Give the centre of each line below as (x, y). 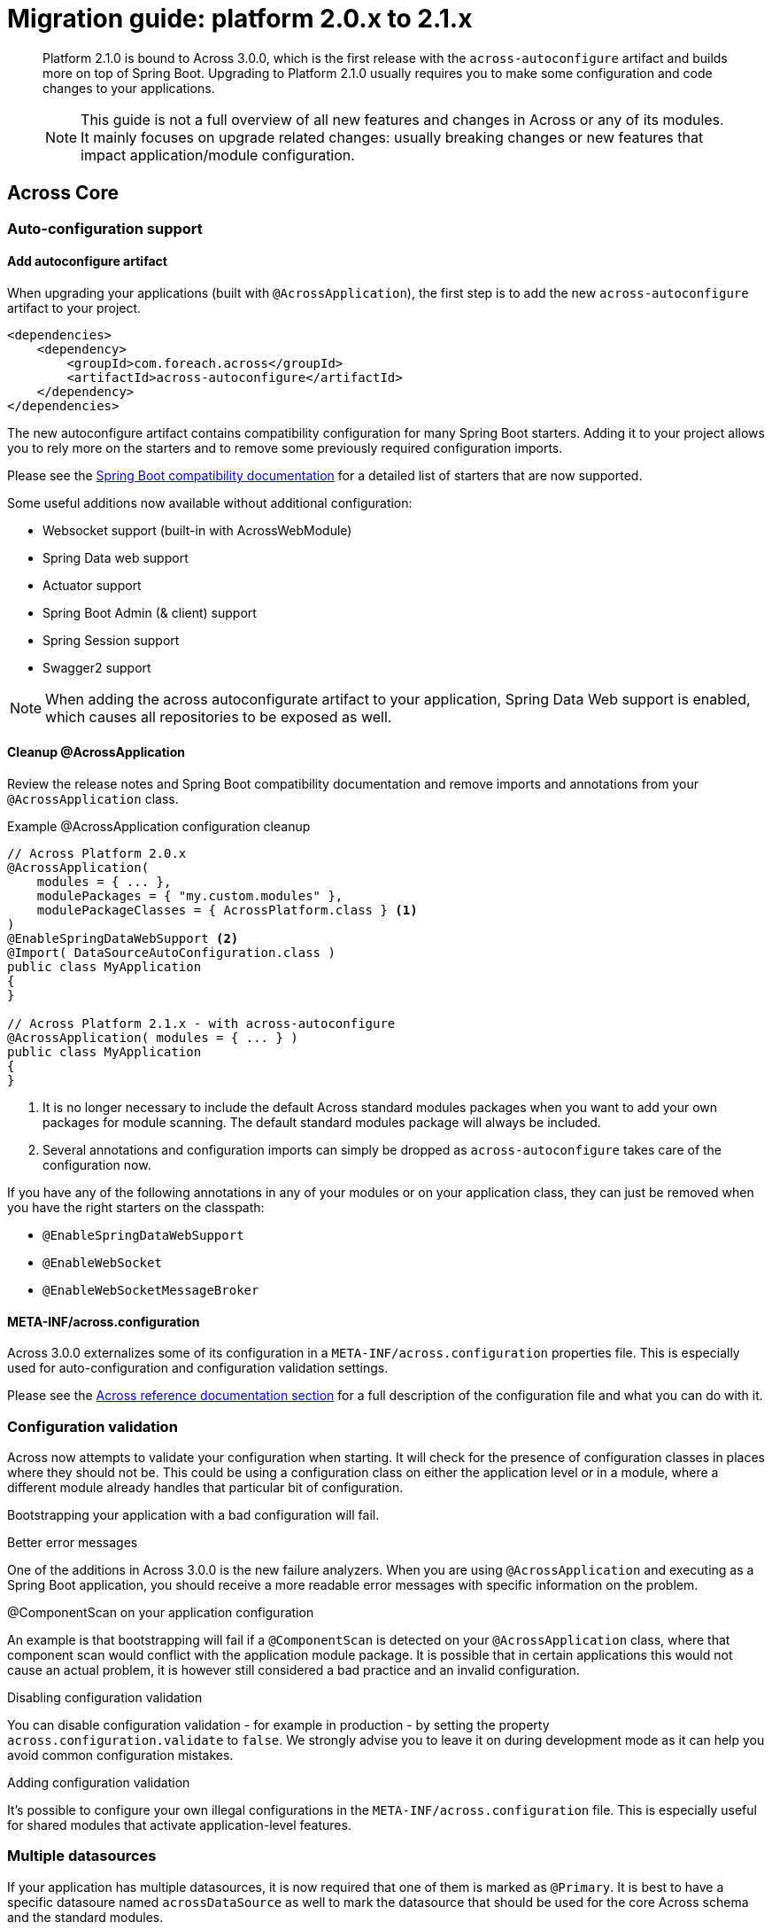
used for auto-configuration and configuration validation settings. (198, 1368)
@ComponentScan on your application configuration (161, 1612)
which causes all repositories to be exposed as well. (219, 716)
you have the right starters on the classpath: (136, 1208)
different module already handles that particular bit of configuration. (205, 1487)
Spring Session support (111, 640)
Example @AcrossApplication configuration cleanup (159, 827)
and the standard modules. (85, 1917)
